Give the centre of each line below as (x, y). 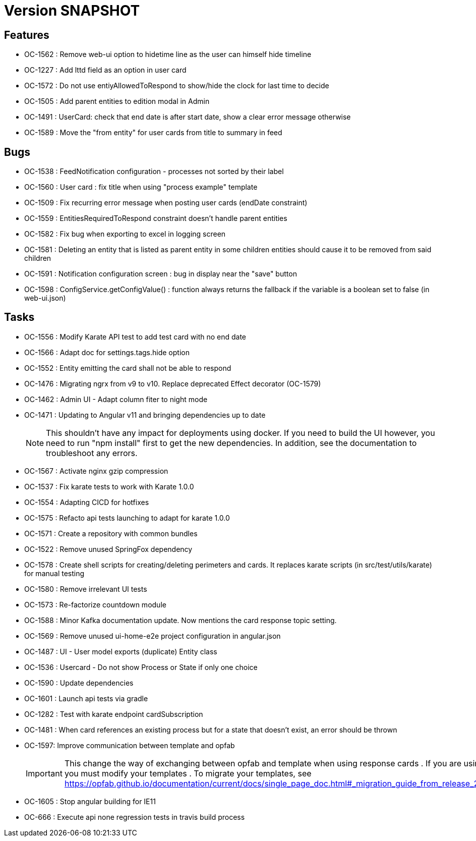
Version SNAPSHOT (72, 11)
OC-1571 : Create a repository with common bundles (111, 533)
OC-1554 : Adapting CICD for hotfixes (87, 502)
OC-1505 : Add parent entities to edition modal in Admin (117, 101)
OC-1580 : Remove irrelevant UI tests (86, 589)
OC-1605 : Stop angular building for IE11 (90, 801)
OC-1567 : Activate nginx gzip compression (96, 471)
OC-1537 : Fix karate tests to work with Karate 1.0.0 (109, 486)
